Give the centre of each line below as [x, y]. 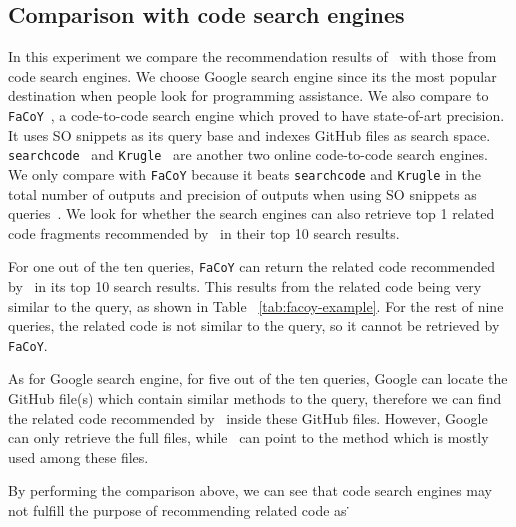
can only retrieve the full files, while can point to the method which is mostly [248, 437]
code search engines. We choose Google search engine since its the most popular [252, 75]
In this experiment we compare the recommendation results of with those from [252, 56]
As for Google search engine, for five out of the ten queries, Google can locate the [258, 378]
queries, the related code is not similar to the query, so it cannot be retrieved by [254, 325]
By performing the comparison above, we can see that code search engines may [250, 490]
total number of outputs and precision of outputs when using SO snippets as [242, 193]
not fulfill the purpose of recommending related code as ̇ [180, 509]
